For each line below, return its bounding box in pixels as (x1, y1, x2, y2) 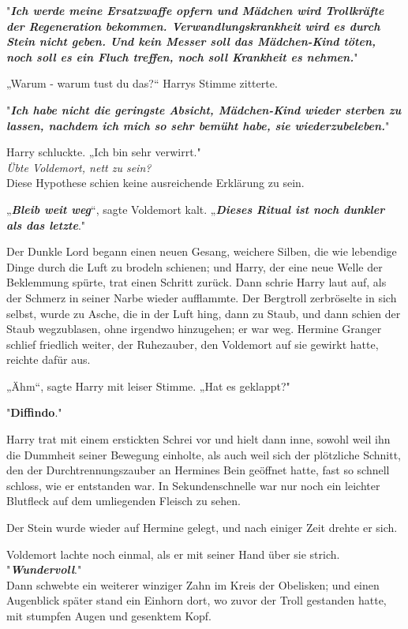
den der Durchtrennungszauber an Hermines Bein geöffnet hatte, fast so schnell (6, 462, 390, 478)
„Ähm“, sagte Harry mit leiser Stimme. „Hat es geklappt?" (6, 377, 290, 394)
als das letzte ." (6, 216, 86, 233)
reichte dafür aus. (6, 351, 91, 368)
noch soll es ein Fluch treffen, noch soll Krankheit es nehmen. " (6, 48, 358, 65)
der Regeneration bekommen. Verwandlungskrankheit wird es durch (6, 17, 380, 34)
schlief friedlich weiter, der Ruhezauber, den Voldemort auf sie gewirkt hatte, (6, 335, 379, 352)
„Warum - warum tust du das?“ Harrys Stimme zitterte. (6, 75, 278, 92)
